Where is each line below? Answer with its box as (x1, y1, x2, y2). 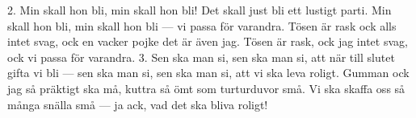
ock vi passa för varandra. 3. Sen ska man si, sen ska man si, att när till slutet (7, 48, 395, 65)
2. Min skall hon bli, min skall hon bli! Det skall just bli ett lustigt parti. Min (7, 2, 392, 18)
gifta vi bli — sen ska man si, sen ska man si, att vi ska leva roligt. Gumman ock (7, 64, 410, 81)
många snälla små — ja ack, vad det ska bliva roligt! (7, 96, 268, 112)
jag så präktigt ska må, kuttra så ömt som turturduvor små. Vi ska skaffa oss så (7, 79, 405, 96)
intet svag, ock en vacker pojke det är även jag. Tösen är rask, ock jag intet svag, (7, 33, 408, 50)
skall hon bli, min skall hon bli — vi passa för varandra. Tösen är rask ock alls (7, 17, 397, 34)
